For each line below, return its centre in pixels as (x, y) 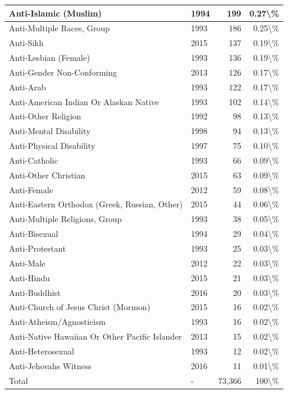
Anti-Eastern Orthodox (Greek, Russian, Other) (96, 204)
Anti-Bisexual (34, 234)
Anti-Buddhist (35, 292)
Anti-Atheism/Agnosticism (57, 322)
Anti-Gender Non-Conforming (63, 72)
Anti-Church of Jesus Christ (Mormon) (80, 307)
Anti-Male (27, 263)
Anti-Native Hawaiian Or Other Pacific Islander (95, 336)
